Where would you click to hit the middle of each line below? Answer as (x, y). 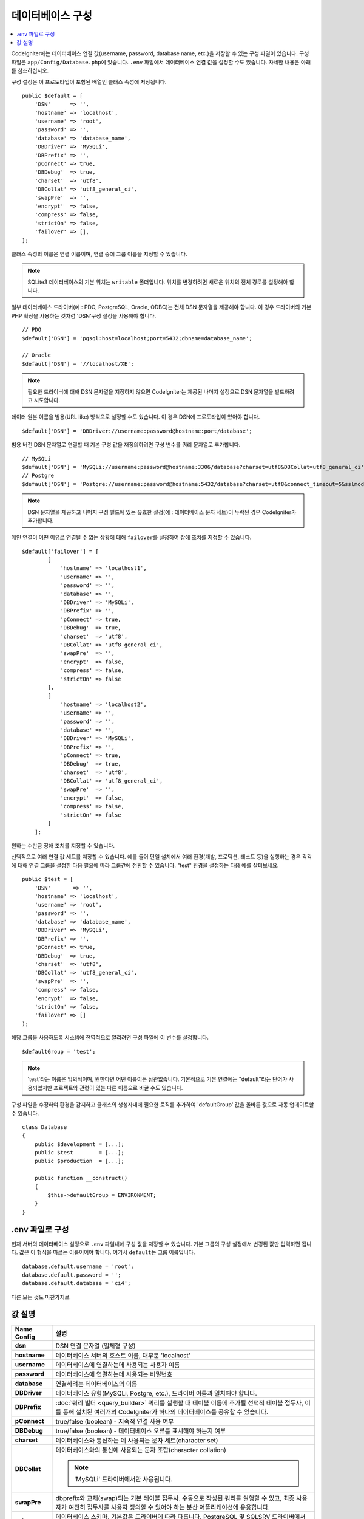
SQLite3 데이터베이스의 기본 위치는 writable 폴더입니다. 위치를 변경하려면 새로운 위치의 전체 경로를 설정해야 (158, 282)
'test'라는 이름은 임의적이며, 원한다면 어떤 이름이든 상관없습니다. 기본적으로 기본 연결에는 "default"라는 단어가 (157, 1079)
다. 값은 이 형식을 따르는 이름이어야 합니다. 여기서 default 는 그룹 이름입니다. (103, 1252)
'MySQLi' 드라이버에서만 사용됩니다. (123, 1479)
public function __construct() (81, 1178)
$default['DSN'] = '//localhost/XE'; (78, 364)
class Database (45, 1127)
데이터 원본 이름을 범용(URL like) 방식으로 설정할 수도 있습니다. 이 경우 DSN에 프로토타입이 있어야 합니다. (136, 417)
